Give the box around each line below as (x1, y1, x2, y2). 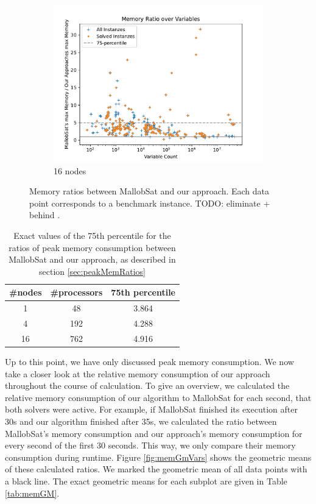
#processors (50, 286, 103, 299)
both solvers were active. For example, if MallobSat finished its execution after (5, 403, 298, 416)
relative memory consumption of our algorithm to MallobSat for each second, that (5, 391, 312, 403)
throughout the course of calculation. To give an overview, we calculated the (5, 379, 290, 392)
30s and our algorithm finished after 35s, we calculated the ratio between (5, 414, 277, 427)
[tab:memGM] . (5, 486, 60, 499)
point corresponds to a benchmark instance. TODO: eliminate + (29, 196, 270, 209)
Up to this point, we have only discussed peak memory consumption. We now (5, 355, 294, 367)
